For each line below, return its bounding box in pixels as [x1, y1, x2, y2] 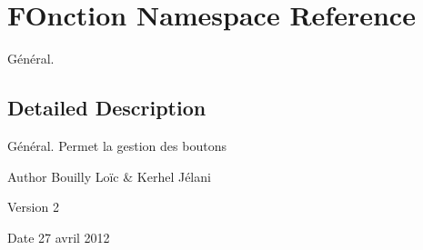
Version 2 [7, 197, 59, 216]
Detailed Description [7, 94, 206, 122]
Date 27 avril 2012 [7, 227, 110, 246]
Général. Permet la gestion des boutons [7, 135, 227, 155]
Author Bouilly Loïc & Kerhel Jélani [7, 166, 211, 185]
